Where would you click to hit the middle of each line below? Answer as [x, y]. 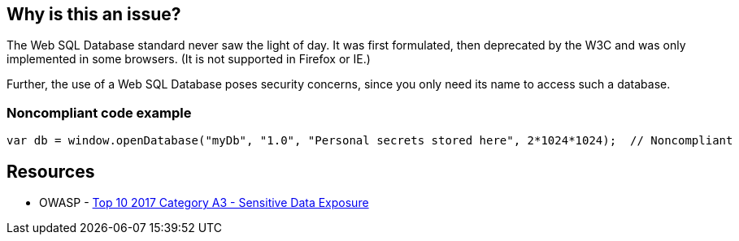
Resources [51, 171]
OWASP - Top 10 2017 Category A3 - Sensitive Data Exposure [204, 203]
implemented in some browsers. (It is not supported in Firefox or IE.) [189, 59]
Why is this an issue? [94, 14]
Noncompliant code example [99, 112]
